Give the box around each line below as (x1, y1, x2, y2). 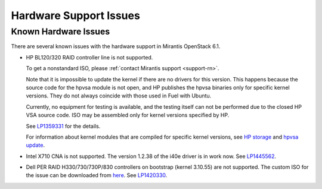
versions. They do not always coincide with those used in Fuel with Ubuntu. (26, 92, 212, 99)
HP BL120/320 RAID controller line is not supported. (26, 53, 153, 61)
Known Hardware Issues (11, 26, 110, 37)
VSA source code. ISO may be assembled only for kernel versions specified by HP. (26, 112, 230, 119)
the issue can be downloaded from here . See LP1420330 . (26, 172, 168, 179)
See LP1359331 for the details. (26, 122, 101, 130)
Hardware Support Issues (11, 9, 140, 22)
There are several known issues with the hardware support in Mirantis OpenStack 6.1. (11, 43, 221, 50)
